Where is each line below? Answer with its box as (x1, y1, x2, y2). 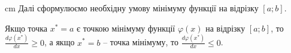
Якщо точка (5, 21, 47, 34)
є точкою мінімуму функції (77, 21, 175, 34)
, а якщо (44, 36, 75, 48)
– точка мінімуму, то (103, 36, 179, 48)
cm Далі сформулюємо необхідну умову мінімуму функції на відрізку (5, 2, 259, 14)
